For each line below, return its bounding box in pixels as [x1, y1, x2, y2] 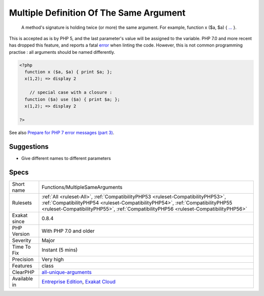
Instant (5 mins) [42, 246, 78, 253]
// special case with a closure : [29, 90, 112, 95]
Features [12, 262, 33, 269]
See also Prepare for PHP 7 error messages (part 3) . [9, 130, 114, 136]
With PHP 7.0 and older [42, 228, 95, 234]
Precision [12, 256, 34, 263]
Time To [12, 243, 31, 250]
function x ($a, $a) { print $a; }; [24, 69, 112, 75]
